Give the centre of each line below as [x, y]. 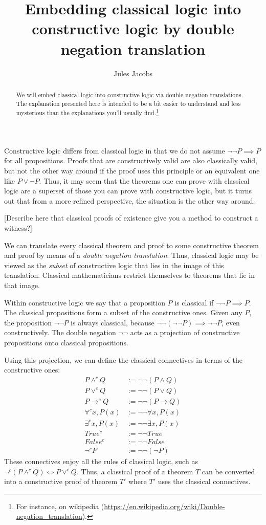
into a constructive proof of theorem [61, 481]
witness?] [18, 227]
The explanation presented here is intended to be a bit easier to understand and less [128, 103]
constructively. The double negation [60, 332]
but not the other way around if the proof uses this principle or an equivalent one [132, 171]
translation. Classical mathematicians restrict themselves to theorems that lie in [129, 275]
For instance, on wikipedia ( [60, 506]
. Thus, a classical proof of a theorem [135, 471]
